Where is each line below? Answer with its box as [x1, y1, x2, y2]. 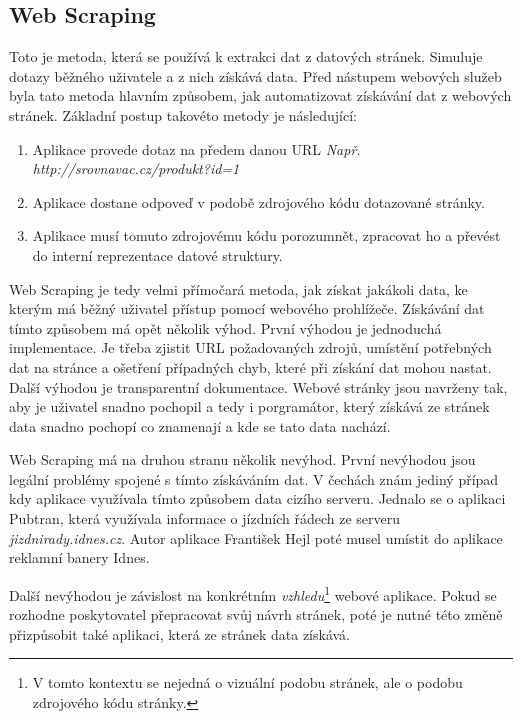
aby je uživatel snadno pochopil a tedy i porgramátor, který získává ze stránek [9, 396, 490, 417]
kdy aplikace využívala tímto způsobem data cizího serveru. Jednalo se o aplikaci [9, 488, 506, 509]
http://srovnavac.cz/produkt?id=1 [32, 158, 240, 179]
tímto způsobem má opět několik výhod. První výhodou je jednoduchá [9, 317, 442, 338]
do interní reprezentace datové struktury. [32, 244, 283, 265]
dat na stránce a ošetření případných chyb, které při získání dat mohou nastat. [9, 356, 492, 377]
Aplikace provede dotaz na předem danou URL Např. [32, 138, 361, 159]
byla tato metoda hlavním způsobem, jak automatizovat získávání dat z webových [9, 85, 512, 106]
